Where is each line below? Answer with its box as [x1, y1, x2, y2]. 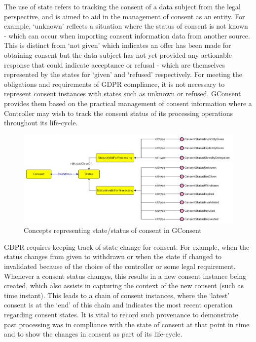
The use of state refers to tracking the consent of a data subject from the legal [4, 1, 241, 11]
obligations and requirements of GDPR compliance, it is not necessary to [4, 78, 225, 89]
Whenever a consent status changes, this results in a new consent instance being [4, 270, 247, 281]
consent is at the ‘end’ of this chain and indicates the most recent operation [4, 300, 233, 310]
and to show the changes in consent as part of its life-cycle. [4, 329, 183, 339]
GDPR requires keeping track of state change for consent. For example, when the [4, 241, 250, 252]
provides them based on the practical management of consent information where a [4, 98, 252, 108]
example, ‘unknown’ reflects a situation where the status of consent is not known [4, 21, 248, 31]
